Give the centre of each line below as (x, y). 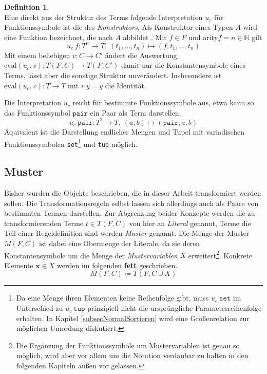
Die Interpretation (33, 102)
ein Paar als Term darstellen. (136, 112)
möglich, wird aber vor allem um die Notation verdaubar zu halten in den (132, 355)
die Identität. (126, 85)
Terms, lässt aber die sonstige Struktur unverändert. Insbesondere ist (113, 75)
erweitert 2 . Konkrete (220, 254)
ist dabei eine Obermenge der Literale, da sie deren (119, 243)
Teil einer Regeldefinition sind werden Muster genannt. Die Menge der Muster (127, 233)
